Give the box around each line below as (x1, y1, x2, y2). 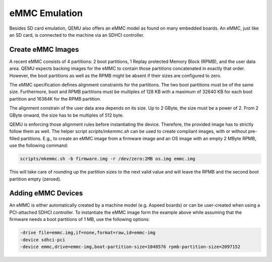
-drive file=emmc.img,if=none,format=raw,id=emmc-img (20, 230, 156, 236)
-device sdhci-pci (20, 237, 65, 242)
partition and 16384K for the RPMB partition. (9, 96, 102, 102)
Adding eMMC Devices (9, 189, 83, 198)
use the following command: (9, 142, 69, 148)
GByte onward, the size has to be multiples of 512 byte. (9, 112, 124, 118)
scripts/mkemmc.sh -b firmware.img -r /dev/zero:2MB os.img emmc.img (20, 156, 195, 162)
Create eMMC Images (9, 45, 79, 54)
